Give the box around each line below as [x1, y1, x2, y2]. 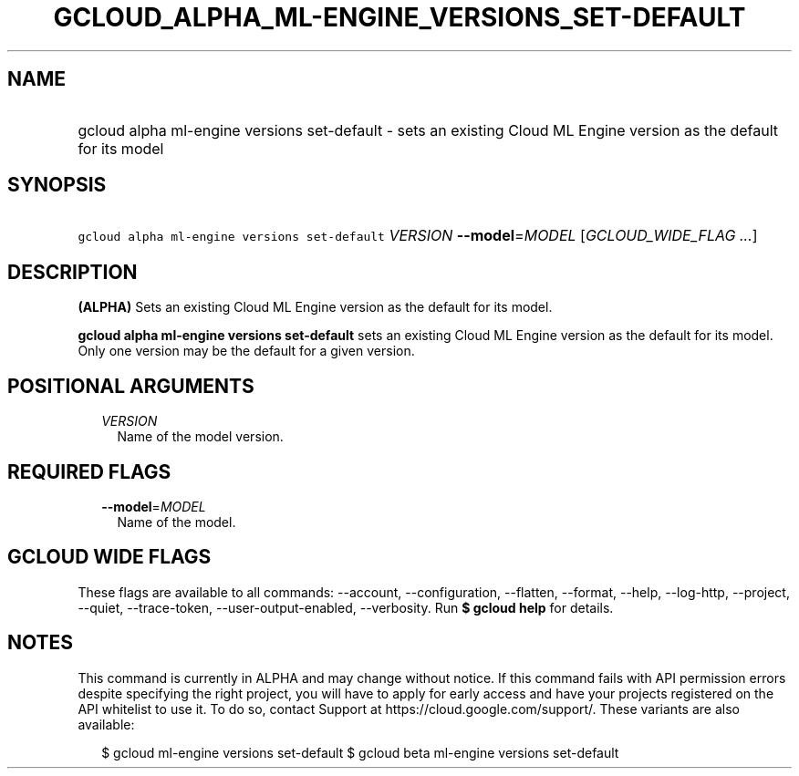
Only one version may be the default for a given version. [78, 343, 415, 359]
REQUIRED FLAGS [7, 460, 171, 483]
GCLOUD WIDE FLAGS [7, 545, 212, 569]
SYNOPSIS [7, 173, 107, 197]
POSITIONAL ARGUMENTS [7, 374, 254, 398]
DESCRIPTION [7, 260, 138, 284]
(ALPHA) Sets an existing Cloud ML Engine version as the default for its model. [78, 299, 553, 316]
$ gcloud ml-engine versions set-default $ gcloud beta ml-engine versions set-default [101, 744, 619, 760]
